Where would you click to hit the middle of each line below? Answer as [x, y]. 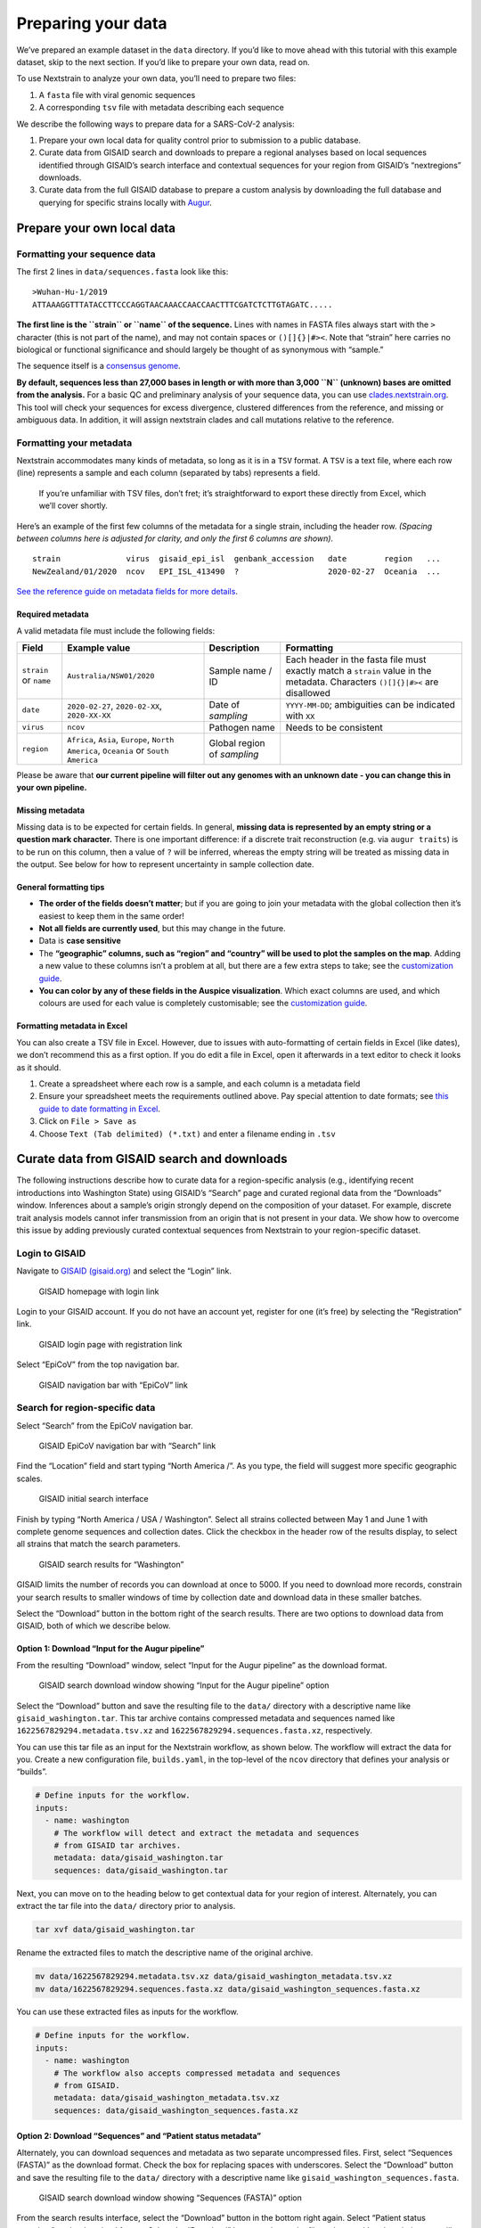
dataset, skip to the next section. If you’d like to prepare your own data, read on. [163, 61]
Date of [224, 704]
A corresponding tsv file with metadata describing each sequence [161, 108]
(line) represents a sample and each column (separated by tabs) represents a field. [168, 473]
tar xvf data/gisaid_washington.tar [115, 1930]
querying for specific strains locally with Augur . [126, 202]
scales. [30, 1479]
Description [234, 648]
